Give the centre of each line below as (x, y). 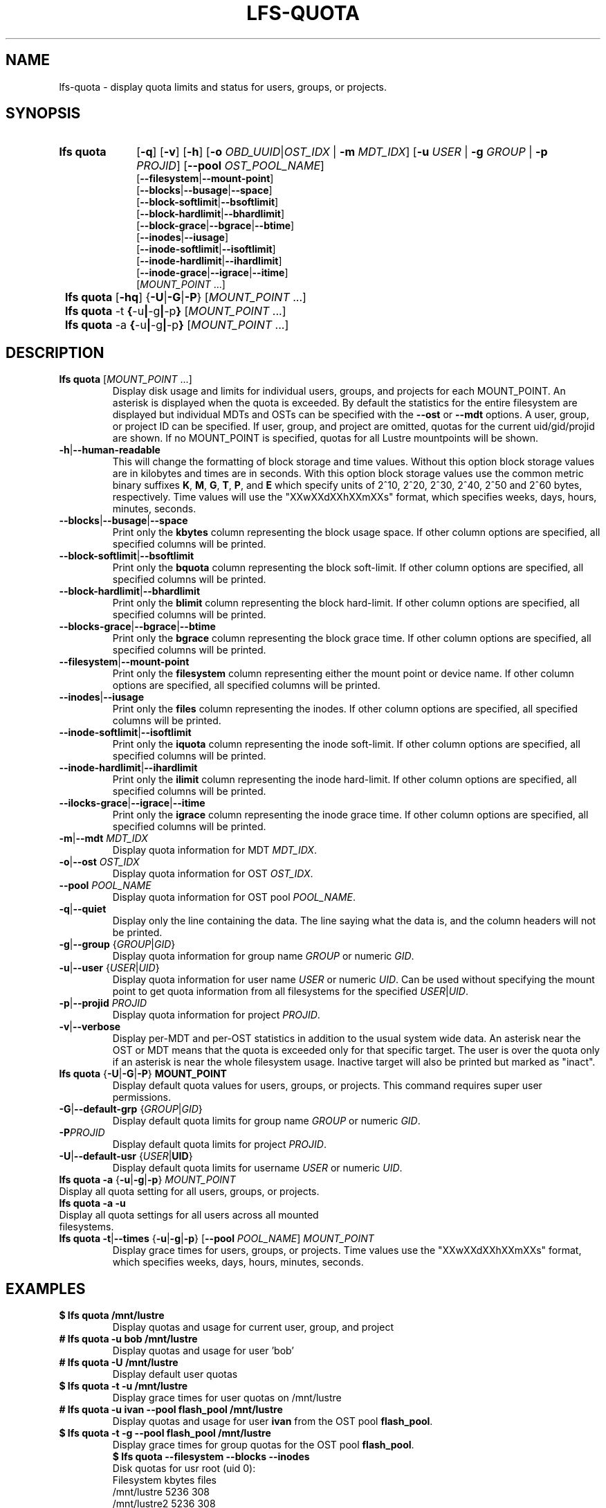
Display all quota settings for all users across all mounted (189, 1215)
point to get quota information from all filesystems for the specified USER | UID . (290, 991)
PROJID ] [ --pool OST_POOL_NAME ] (230, 166)
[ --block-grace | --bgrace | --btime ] (215, 226)
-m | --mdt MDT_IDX (103, 838)
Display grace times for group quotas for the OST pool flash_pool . (263, 1445)
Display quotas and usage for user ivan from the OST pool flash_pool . (273, 1421)
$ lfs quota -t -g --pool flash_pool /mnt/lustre (165, 1433)
